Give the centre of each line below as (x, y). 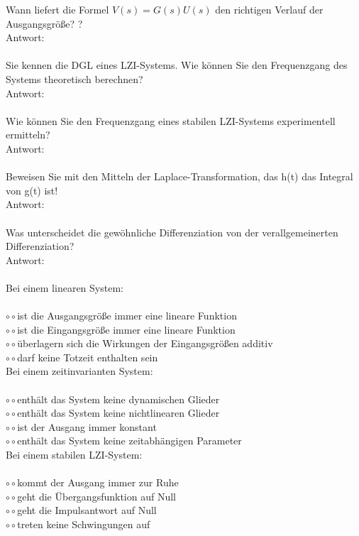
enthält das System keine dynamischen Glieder (118, 399)
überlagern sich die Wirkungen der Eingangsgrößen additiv (145, 343)
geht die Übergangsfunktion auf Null (96, 496)
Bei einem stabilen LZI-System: (74, 454)
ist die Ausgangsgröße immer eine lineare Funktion (127, 316)
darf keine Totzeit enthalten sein (88, 357)
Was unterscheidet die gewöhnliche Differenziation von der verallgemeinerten (172, 232)
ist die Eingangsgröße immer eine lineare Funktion (126, 329)
